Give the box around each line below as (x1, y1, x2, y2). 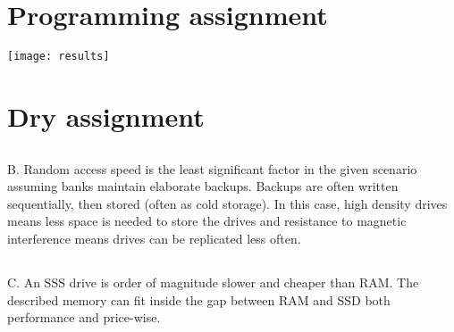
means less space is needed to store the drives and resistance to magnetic (7, 212, 407, 230)
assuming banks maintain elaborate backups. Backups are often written (7, 177, 399, 195)
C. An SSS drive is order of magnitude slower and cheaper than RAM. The (7, 272, 419, 291)
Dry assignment (7, 97, 205, 134)
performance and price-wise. (7, 308, 161, 327)
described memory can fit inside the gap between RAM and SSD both (7, 290, 391, 309)
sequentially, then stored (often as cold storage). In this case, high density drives (7, 194, 448, 212)
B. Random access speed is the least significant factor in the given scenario (7, 159, 417, 178)
